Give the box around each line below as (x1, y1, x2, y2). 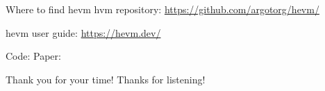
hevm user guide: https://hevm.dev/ (6, 25, 161, 40)
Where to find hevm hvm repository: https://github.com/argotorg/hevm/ (6, 2, 319, 16)
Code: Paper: (6, 49, 61, 63)
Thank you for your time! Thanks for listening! (6, 72, 206, 86)
